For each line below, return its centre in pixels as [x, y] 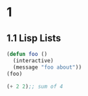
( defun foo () [27, 54]
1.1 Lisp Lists [34, 38]
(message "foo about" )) [47, 67]
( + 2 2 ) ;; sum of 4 [35, 86]
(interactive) [33, 60]
